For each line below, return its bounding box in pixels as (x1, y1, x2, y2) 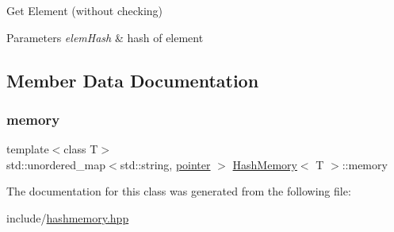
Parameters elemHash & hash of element (6, 29, 204, 45)
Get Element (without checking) (6, 2, 163, 18)
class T (63, 141, 98, 157)
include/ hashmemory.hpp (6, 209, 129, 226)
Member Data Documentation (6, 68, 259, 92)
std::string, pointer (120, 156, 211, 172)
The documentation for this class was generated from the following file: (6, 183, 351, 199)
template (6, 141, 49, 157)
